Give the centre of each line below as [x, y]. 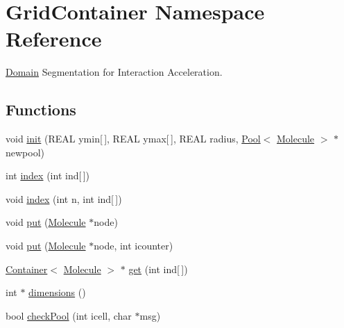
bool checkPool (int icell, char [69, 315]
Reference [54, 39]
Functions [41, 109]
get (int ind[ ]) [158, 269]
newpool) [25, 152]
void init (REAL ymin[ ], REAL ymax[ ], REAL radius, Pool [133, 139]
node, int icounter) [134, 246]
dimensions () [57, 292]
